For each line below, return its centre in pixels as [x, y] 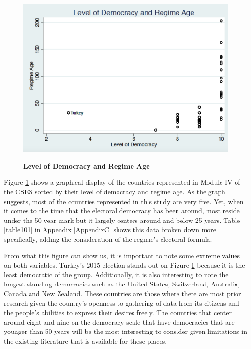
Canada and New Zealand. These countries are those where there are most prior [123, 293]
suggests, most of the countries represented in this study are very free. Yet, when [124, 201]
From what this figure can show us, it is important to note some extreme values [122, 255]
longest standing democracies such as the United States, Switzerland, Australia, [122, 284]
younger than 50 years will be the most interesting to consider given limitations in [125, 331]
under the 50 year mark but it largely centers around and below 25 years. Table [122, 220]
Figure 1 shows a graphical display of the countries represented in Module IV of [122, 182]
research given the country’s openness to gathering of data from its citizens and [122, 303]
